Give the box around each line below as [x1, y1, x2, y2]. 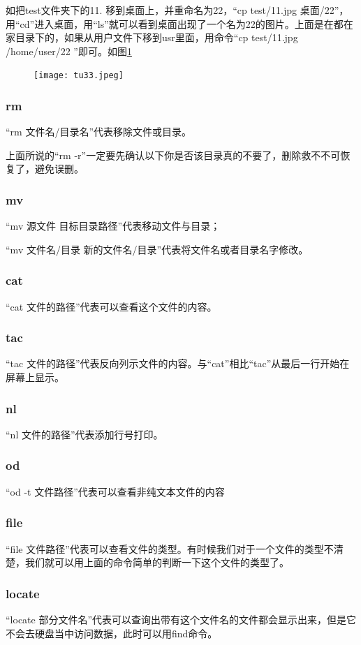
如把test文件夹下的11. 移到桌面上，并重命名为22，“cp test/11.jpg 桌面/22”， [6, 3, 349, 17]
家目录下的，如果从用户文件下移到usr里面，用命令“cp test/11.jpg [6, 30, 298, 45]
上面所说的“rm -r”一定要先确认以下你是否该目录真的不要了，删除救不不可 [6, 147, 341, 162]
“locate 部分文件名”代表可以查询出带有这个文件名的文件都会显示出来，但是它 [6, 611, 357, 626]
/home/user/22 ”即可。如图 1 [6, 43, 132, 58]
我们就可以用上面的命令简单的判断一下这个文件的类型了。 [24, 555, 289, 570]
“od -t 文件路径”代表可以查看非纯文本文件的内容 [6, 484, 225, 498]
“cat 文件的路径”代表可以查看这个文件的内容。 [6, 299, 217, 313]
